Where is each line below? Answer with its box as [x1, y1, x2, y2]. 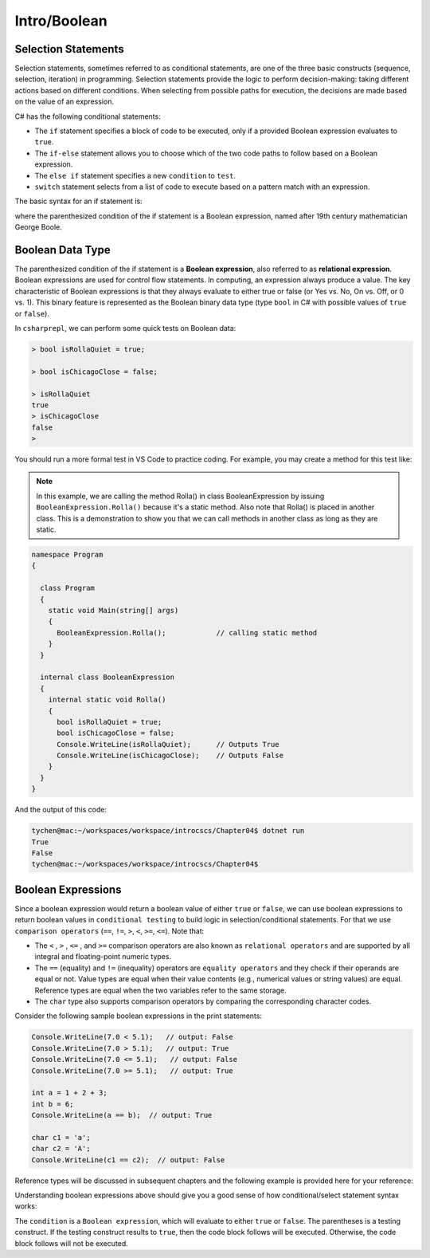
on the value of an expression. [14, 96, 115, 107]
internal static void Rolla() [48, 695, 166, 705]
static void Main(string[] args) [48, 606, 179, 615]
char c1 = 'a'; [31, 1133, 91, 1142]
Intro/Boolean [14, 12, 107, 29]
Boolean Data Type [14, 243, 111, 257]
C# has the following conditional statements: [14, 112, 161, 121]
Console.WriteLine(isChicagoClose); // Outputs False [57, 751, 284, 761]
